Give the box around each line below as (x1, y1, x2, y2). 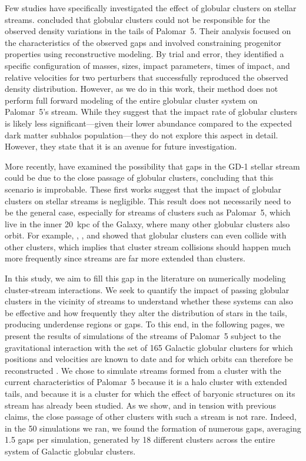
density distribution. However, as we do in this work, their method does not (5, 82, 278, 95)
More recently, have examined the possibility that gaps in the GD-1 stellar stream (5, 160, 300, 172)
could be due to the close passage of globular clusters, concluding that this (5, 171, 274, 184)
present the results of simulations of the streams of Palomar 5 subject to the (5, 330, 281, 342)
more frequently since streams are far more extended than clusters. (5, 252, 245, 264)
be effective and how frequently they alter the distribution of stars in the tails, (5, 306, 287, 319)
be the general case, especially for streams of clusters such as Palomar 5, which (5, 206, 291, 218)
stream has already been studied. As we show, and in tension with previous (5, 399, 277, 411)
